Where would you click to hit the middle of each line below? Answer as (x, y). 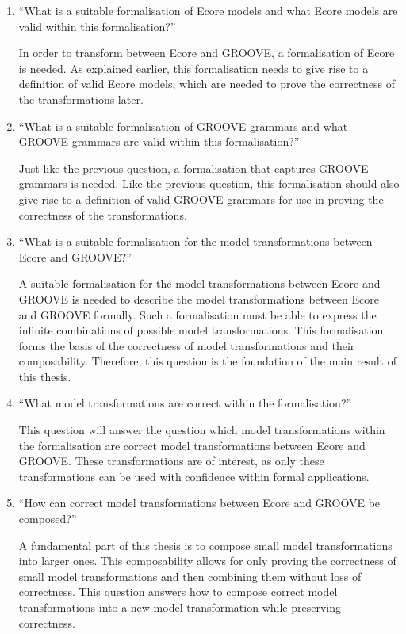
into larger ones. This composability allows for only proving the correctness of (207, 561)
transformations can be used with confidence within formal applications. (194, 476)
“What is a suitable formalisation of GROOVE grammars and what (183, 126)
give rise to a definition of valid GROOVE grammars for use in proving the (201, 199)
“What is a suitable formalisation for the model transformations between (195, 241)
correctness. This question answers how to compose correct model (178, 592)
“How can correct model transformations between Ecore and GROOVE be (199, 503)
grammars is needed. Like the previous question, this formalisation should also (209, 183)
